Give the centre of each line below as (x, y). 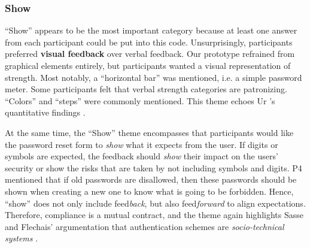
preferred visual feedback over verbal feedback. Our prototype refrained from (150, 54)
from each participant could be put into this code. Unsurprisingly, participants (149, 42)
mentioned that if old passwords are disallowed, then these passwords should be (151, 179)
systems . (22, 238)
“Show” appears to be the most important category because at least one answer (151, 30)
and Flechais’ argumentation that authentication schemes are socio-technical (145, 226)
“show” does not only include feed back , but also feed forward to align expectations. (155, 203)
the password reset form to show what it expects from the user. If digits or (142, 144)
